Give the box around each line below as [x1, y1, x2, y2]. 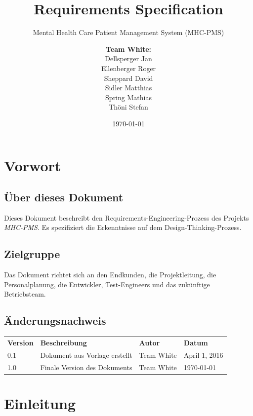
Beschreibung [40, 337, 87, 347]
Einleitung [4, 393, 76, 413]
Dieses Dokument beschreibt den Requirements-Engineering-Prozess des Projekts [4, 212, 249, 223]
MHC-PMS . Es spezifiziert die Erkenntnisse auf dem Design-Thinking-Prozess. [4, 222, 242, 232]
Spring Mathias [105, 92, 152, 102]
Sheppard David [104, 73, 153, 83]
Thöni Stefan [109, 102, 148, 112]
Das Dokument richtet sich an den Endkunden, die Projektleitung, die [4, 269, 216, 280]
